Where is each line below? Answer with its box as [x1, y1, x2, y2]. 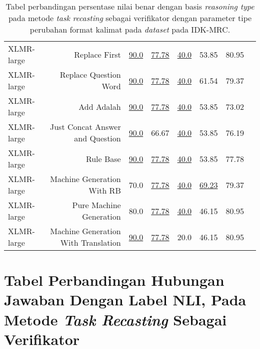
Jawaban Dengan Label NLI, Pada [4, 289, 246, 310]
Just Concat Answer [49, 121, 121, 132]
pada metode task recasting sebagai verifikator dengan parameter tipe [8, 12, 252, 24]
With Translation [60, 237, 121, 248]
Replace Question [59, 69, 121, 80]
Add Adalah [78, 100, 121, 112]
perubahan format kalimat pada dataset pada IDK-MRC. [29, 24, 230, 35]
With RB [88, 185, 121, 196]
